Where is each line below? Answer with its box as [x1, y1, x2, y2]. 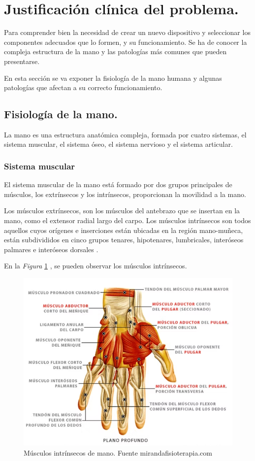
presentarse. [4, 56, 40, 66]
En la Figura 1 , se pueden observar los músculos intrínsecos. [4, 261, 187, 271]
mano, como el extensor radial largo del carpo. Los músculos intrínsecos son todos [4, 215, 251, 226]
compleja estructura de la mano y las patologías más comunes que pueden [4, 46, 227, 57]
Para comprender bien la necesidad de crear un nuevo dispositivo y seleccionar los [4, 27, 251, 37]
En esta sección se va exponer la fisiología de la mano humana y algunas [4, 72, 222, 83]
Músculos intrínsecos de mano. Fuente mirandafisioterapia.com [24, 447, 212, 458]
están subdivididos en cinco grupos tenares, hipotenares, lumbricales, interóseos [4, 234, 244, 245]
